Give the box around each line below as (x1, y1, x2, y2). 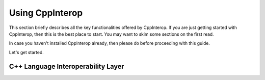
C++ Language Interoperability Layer (9, 62, 125, 71)
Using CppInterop (9, 7, 83, 18)
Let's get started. (9, 49, 44, 55)
